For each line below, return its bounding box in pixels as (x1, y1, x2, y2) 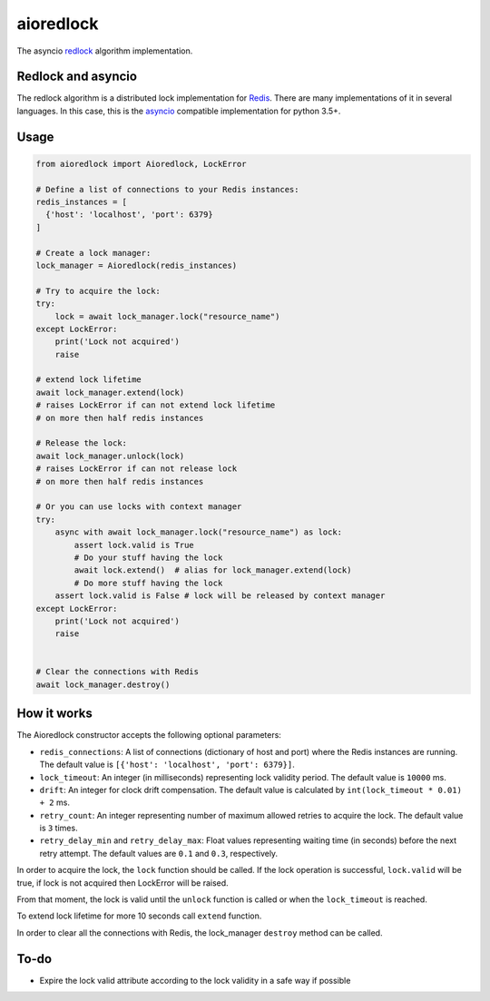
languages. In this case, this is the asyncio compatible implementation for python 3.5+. (16, 105, 341, 116)
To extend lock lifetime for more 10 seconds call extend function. (16, 910, 262, 921)
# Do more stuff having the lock (73, 577, 223, 588)
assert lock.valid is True (73, 540, 194, 550)
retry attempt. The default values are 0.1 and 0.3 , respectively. (39, 848, 279, 859)
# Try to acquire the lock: (35, 286, 161, 296)
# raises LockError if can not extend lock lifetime (35, 400, 276, 410)
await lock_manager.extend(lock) (35, 387, 185, 397)
